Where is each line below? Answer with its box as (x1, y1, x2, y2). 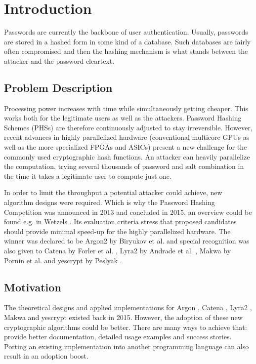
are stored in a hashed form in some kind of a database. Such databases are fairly (4, 36, 251, 46)
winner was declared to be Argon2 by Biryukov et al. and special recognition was (4, 236, 250, 246)
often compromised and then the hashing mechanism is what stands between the (4, 46, 248, 56)
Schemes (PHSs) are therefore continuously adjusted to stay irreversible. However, (4, 122, 253, 132)
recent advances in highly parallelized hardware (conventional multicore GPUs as (4, 132, 250, 142)
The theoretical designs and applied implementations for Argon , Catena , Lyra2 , (4, 302, 252, 313)
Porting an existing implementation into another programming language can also (4, 341, 249, 351)
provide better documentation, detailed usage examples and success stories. (4, 331, 232, 342)
